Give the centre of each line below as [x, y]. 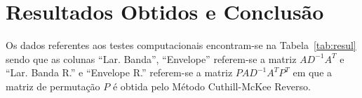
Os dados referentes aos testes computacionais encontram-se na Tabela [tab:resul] [181, 45]
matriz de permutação [53, 86]
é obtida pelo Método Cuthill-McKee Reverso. [212, 86]
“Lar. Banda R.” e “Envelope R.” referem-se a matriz [119, 72]
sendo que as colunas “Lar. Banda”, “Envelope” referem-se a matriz [151, 58]
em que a [313, 72]
